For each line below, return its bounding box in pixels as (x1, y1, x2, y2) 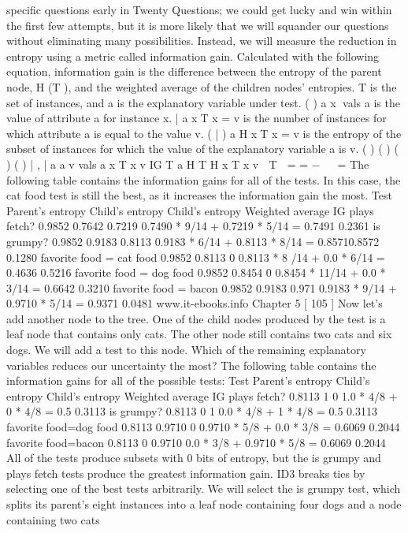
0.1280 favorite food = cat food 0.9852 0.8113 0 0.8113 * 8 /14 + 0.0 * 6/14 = (6, 248, 385, 265)
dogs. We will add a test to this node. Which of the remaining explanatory (6, 341, 366, 358)
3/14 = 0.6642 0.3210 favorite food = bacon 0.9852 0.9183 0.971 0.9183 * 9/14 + (6, 279, 397, 296)
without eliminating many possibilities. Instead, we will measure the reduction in (6, 32, 397, 49)
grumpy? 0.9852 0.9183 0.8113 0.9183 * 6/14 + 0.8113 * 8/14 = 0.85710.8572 (6, 233, 380, 249)
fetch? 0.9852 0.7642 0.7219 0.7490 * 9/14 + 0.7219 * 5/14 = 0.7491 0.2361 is (6, 218, 380, 234)
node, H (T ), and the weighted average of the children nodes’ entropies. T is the (6, 78, 397, 95)
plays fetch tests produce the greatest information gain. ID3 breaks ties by (6, 464, 365, 481)
